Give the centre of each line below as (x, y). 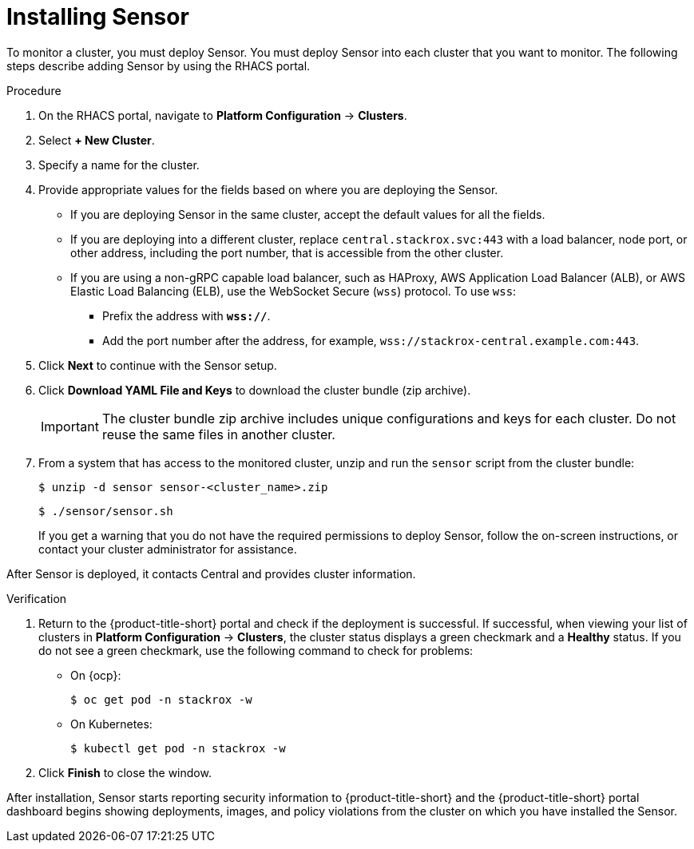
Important (70, 426)
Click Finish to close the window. (125, 772)
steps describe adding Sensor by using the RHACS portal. (159, 65)
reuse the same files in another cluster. (218, 434)
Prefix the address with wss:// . (186, 315)
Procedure (34, 90)
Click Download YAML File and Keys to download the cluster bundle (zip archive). (255, 390)
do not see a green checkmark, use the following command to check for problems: (256, 650)
